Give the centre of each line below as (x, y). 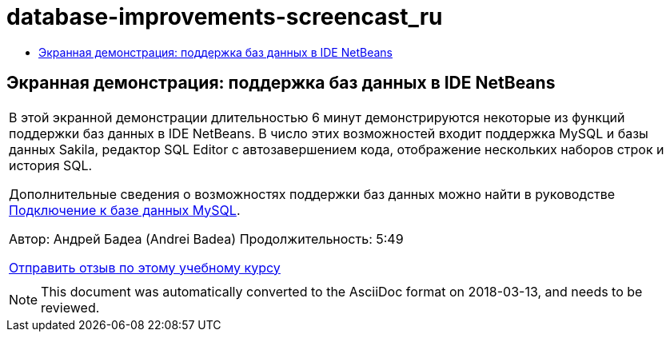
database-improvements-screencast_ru (225, 17)
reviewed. (70, 307)
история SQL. (51, 165)
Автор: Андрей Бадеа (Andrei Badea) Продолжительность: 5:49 (206, 239)
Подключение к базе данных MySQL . (125, 210)
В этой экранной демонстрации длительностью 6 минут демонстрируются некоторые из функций (317, 117)
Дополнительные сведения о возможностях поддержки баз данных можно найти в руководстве (312, 194)
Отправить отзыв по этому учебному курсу (145, 267)
